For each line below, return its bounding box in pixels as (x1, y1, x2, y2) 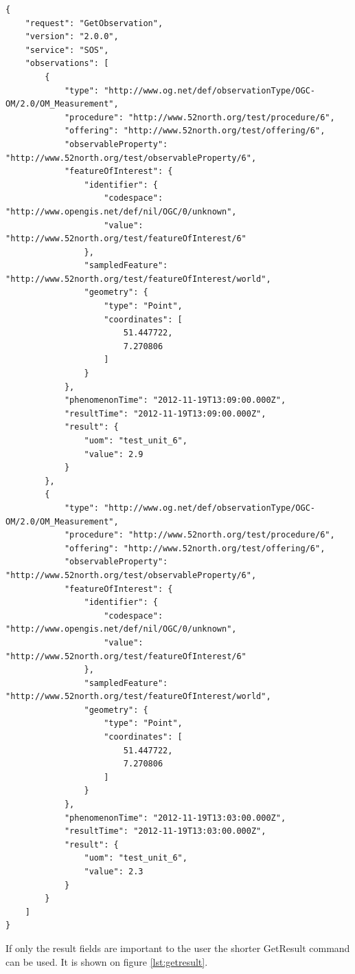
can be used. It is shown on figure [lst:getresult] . (5, 954, 208, 969)
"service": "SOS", (25, 45, 109, 55)
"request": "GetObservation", (25, 18, 163, 28)
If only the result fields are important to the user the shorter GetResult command (5, 940, 350, 955)
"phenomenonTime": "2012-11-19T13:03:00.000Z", (64, 812, 286, 823)
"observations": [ (25, 58, 109, 69)
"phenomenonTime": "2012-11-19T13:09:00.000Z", (64, 395, 286, 406)
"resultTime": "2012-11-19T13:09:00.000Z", (64, 408, 266, 419)
